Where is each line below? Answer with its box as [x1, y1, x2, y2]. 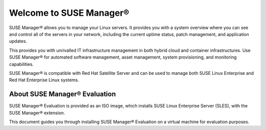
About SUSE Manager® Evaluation [9, 90, 116, 98]
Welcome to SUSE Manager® [9, 7, 130, 18]
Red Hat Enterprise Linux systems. [9, 77, 79, 83]
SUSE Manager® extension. [9, 110, 65, 116]
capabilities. [9, 61, 34, 67]
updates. [9, 38, 27, 44]
